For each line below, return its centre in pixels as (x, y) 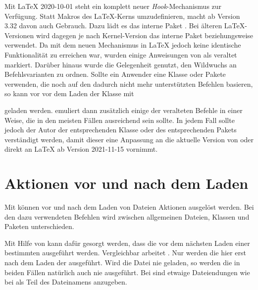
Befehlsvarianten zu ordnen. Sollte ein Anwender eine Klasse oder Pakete (115, 74)
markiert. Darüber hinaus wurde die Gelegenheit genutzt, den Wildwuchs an (121, 64)
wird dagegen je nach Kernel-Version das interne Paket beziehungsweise (145, 35)
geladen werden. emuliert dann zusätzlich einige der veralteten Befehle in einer (124, 110)
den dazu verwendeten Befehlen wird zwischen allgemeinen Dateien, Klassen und (127, 216)
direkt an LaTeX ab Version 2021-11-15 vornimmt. (81, 149)
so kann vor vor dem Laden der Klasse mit (69, 93)
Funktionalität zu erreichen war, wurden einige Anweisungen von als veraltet (121, 54)
